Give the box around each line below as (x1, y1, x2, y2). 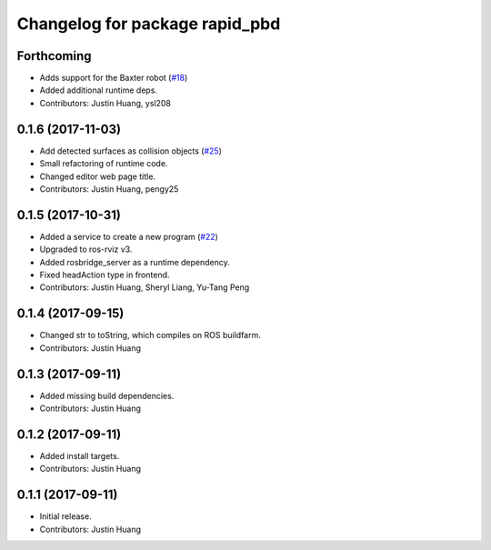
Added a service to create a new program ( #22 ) (39, 231, 218, 242)
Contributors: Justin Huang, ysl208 (39, 97, 172, 108)
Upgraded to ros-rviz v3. (39, 244, 133, 255)
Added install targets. (39, 450, 120, 461)
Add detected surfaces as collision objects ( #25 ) (39, 145, 223, 156)
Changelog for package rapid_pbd (16, 14, 281, 34)
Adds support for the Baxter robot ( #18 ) (39, 73, 188, 84)
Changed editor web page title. (39, 171, 156, 182)
